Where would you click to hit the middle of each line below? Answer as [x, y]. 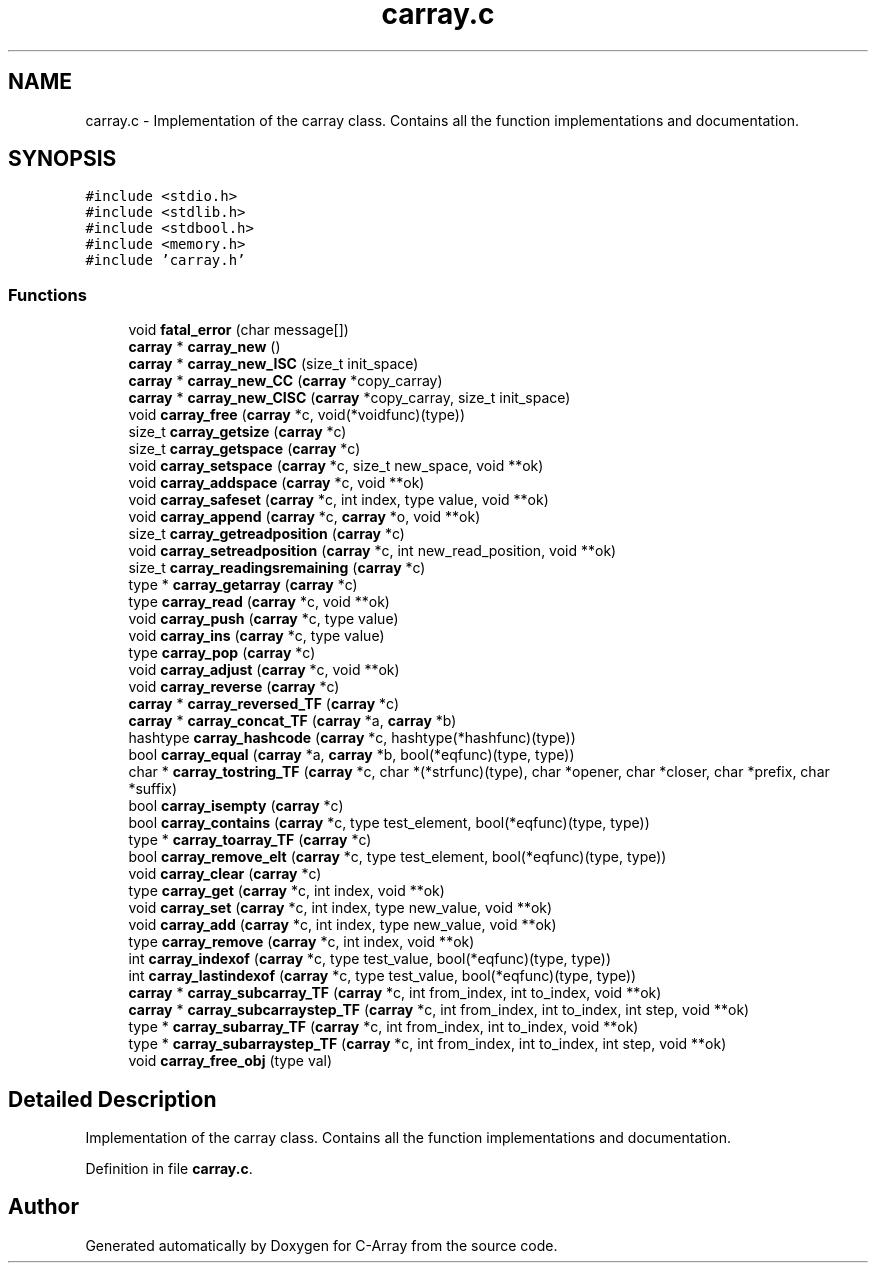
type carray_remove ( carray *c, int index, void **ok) [301, 942]
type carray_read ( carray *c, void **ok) [259, 602]
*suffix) [153, 789]
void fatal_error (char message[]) [238, 330]
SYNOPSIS [62, 159]
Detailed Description [112, 1099]
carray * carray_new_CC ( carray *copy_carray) [285, 381]
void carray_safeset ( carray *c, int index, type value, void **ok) [338, 500]
